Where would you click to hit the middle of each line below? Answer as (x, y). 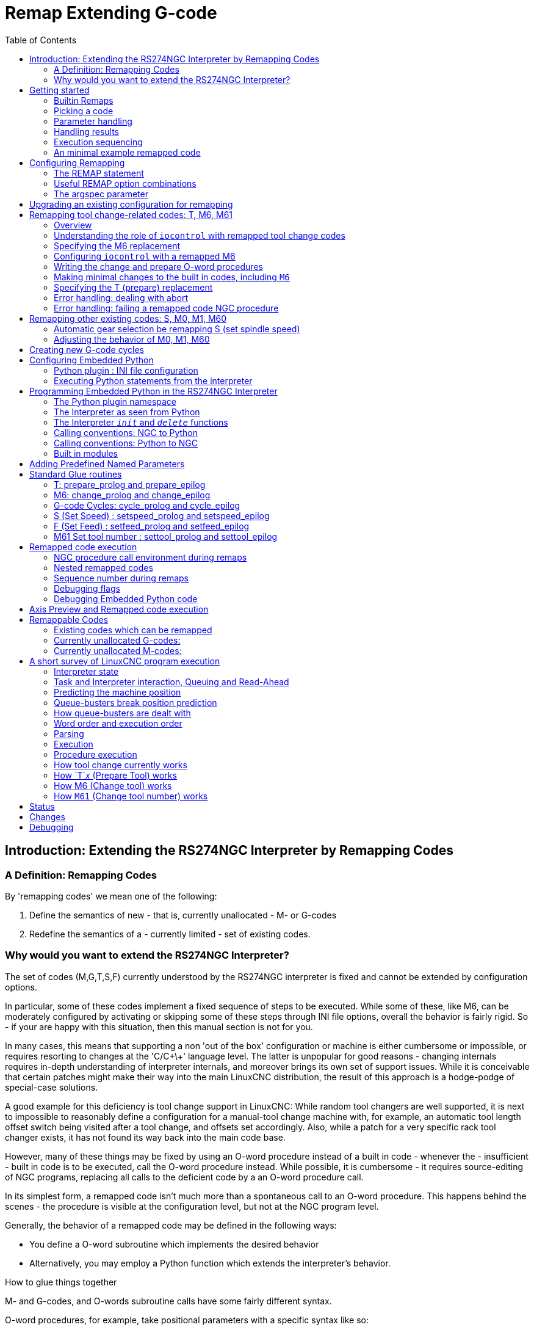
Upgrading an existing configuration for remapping (131, 204)
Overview (73, 225)
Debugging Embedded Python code (126, 598)
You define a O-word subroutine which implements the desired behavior (174, 1244)
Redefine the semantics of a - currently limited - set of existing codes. (170, 934)
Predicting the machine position (117, 692)
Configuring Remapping (77, 162)
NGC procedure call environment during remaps (150, 557)
